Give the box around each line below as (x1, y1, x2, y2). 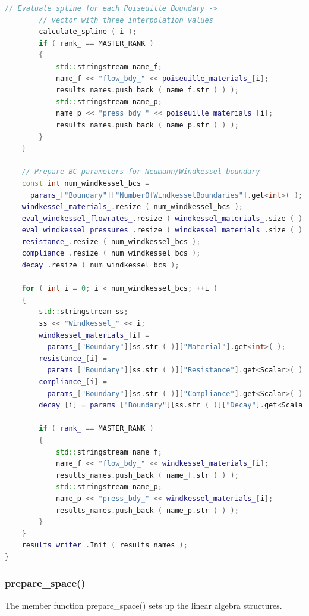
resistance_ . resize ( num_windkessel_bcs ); (21, 237, 201, 246)
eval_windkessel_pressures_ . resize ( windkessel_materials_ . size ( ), (21, 226, 307, 235)
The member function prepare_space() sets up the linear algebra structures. (5, 599, 282, 611)
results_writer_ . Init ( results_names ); (21, 541, 188, 550)
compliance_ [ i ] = (39, 378, 107, 386)
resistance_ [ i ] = (39, 354, 107, 363)
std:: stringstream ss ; (39, 307, 128, 316)
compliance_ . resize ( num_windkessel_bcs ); (21, 249, 201, 258)
